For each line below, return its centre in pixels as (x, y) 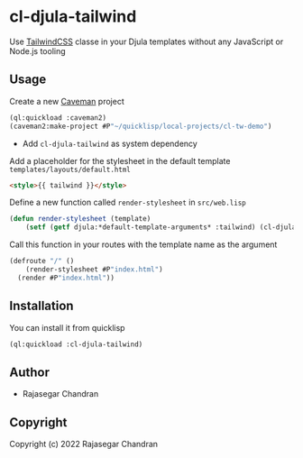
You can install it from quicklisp (67, 327)
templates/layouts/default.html (70, 169)
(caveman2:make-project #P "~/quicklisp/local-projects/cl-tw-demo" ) (141, 126)
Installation (41, 306)
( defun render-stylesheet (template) (80, 219)
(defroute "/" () (42, 261)
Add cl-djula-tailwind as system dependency (110, 143)
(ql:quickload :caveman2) (58, 118)
